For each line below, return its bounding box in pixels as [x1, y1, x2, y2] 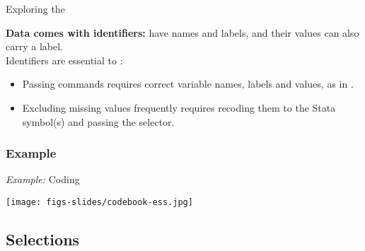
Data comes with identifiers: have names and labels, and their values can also [6, 25, 359, 40]
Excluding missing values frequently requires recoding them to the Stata [22, 100, 336, 115]
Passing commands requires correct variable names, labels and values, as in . [22, 76, 354, 91]
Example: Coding [6, 172, 80, 187]
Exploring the [6, 1, 65, 16]
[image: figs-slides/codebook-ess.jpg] [6, 197, 193, 207]
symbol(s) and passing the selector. [22, 114, 175, 129]
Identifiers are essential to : [6, 52, 123, 67]
